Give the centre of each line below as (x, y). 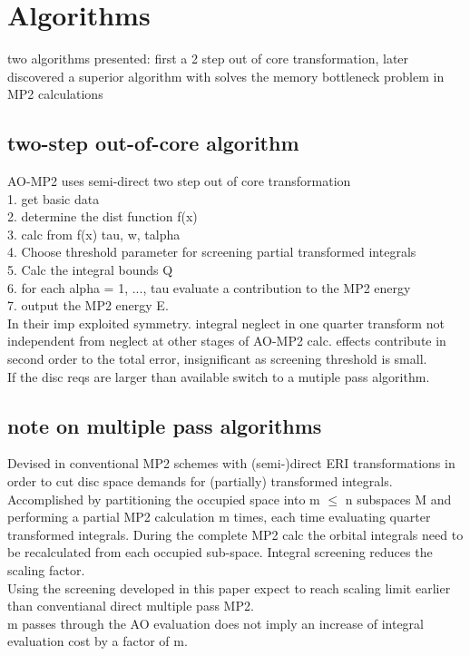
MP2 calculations (55, 94)
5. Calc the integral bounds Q (90, 270)
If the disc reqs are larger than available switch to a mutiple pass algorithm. (219, 376)
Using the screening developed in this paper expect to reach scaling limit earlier (229, 587)
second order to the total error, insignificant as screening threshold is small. (217, 359)
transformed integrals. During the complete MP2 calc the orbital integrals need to (235, 534)
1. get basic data (54, 198)
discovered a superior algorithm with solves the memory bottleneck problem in (226, 76)
